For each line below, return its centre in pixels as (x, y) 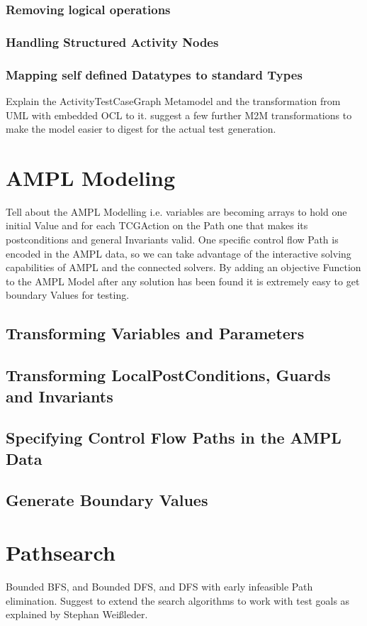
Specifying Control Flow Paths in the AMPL (174, 438)
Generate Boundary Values (107, 500)
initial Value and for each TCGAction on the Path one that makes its (157, 225)
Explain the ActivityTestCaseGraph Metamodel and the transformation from (173, 100)
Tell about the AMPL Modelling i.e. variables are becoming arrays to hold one (176, 211)
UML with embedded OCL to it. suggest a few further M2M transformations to (179, 115)
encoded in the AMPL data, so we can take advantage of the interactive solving (179, 253)
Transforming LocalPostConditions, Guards (168, 375)
